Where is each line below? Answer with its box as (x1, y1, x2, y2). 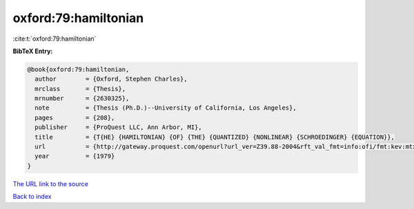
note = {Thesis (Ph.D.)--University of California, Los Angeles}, (34, 104, 297, 112)
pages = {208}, (34, 114, 115, 121)
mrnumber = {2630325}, (34, 94, 130, 103)
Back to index (12, 192, 52, 201)
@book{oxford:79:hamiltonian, (27, 66, 130, 73)
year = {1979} (34, 152, 115, 160)
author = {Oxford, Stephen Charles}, (34, 75, 188, 83)
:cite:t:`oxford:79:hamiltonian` (12, 34, 97, 43)
